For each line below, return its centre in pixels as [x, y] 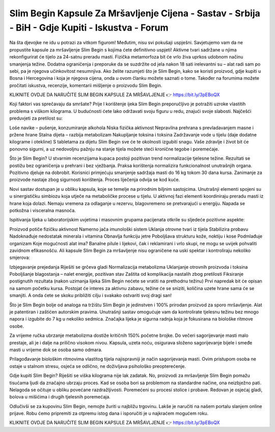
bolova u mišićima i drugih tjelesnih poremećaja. [60, 397]
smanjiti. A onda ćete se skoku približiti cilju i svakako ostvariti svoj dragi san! [91, 296]
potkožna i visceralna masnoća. [43, 210]
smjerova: [20, 257]
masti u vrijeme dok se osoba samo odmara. [56, 350]
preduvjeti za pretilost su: [36, 118]
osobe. [17, 326]
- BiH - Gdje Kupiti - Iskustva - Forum [89, 27]
